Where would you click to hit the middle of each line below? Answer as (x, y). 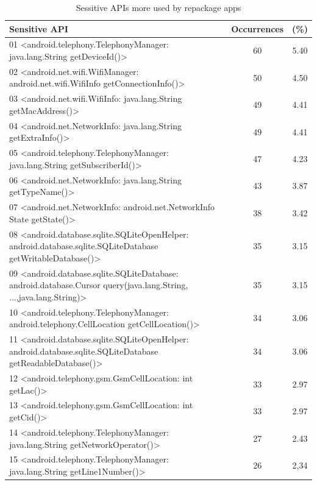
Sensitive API (39, 28)
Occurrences (258, 28)
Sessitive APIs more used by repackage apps (158, 7)
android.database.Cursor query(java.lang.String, (99, 285)
